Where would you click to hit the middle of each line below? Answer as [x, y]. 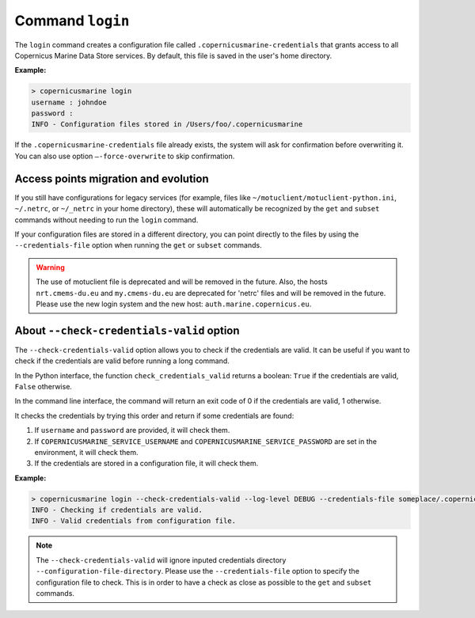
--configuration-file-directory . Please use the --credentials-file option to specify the [198, 571]
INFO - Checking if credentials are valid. [117, 510]
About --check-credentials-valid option [127, 330]
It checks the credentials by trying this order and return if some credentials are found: [154, 415]
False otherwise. [44, 386]
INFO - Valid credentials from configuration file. [134, 521]
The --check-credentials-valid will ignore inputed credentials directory [161, 560]
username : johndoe [69, 102]
